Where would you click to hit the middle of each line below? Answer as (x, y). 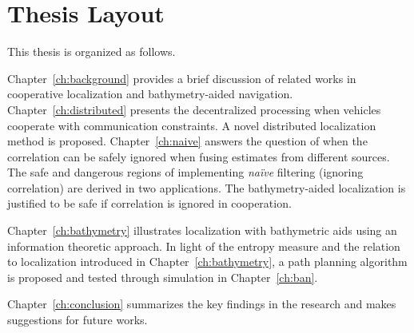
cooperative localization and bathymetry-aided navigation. (150, 94)
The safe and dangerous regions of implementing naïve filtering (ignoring (185, 172)
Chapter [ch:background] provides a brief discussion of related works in (182, 78)
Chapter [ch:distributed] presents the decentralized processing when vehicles (194, 109)
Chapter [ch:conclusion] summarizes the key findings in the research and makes (202, 304)
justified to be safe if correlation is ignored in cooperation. (149, 203)
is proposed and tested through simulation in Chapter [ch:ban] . (163, 277)
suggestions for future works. (78, 320)
